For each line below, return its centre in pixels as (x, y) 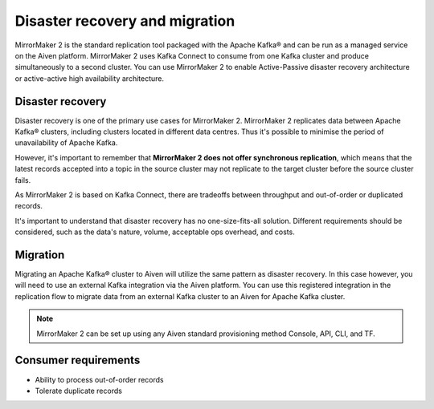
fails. (23, 180)
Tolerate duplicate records (78, 391)
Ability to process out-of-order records (99, 379)
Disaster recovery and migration (125, 21)
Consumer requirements (78, 360)
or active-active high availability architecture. (90, 78)
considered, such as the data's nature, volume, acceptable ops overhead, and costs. (155, 232)
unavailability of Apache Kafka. (66, 143)
